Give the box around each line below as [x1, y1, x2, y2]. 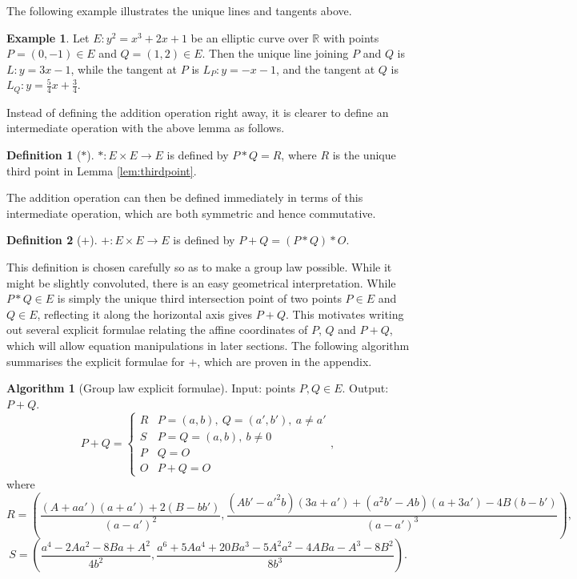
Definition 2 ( [6, 231, 82, 248]
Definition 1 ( [6, 147, 82, 163]
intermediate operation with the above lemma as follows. [6, 119, 285, 136]
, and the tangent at [275, 60, 375, 77]
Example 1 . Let [6, 29, 90, 46]
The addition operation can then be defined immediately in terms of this [6, 189, 363, 206]
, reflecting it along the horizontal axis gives [37, 305, 253, 322]
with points [323, 29, 379, 46]
